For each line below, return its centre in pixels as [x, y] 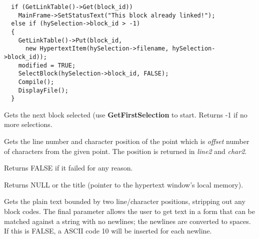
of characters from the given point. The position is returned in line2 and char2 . [125, 151]
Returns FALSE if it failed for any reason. [68, 168]
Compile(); [36, 82]
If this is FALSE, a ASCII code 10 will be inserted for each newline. [108, 231]
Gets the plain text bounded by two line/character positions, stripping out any [125, 201]
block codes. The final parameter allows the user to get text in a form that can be [130, 211]
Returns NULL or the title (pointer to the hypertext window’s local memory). [124, 184]
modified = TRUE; [47, 65]
